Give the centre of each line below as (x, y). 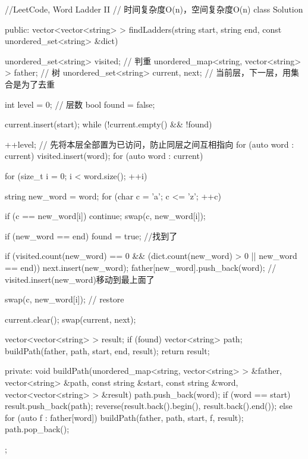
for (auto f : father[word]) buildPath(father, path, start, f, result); (124, 417)
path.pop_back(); (37, 429)
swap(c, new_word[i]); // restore (65, 299)
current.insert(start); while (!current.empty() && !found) (109, 124)
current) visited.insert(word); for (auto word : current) (104, 156)
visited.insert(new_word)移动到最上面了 (80, 279)
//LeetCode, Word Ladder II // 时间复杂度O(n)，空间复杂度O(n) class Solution (154, 9)
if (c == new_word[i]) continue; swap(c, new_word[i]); (105, 216)
